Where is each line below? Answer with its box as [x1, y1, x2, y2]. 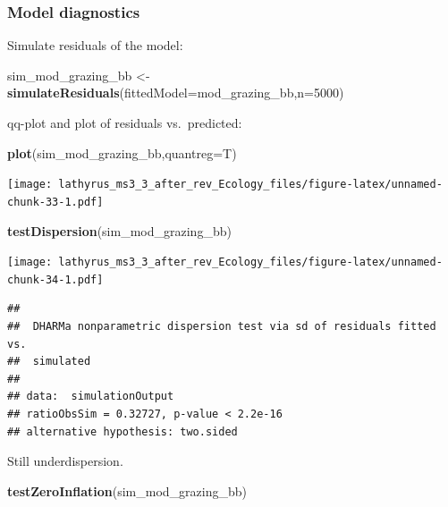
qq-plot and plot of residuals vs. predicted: [7, 114, 242, 131]
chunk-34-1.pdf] [7, 273, 104, 286]
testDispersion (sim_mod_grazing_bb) [7, 221, 232, 240]
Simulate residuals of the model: [7, 36, 183, 55]
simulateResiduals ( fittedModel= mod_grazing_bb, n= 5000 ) [7, 83, 344, 102]
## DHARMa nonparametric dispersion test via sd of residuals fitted [7, 320, 436, 333]
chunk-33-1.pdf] [7, 195, 104, 208]
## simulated [7, 355, 91, 368]
